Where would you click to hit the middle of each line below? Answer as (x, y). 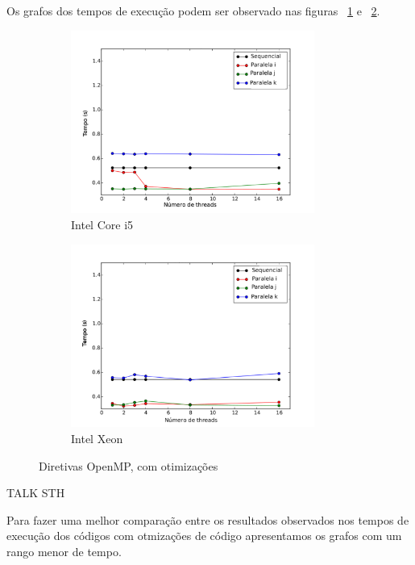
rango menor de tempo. (64, 551)
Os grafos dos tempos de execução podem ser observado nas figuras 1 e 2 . (193, 10)
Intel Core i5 (102, 224)
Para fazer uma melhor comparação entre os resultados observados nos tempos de (208, 519)
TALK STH (36, 493)
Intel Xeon (97, 438)
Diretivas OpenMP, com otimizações (129, 465)
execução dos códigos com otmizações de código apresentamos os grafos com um (204, 536)
